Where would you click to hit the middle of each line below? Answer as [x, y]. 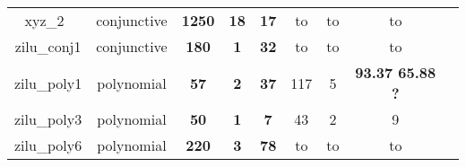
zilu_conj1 [48, 46]
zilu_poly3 [48, 119]
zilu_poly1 [48, 83]
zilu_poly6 [48, 145]
